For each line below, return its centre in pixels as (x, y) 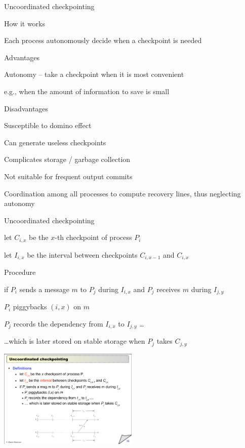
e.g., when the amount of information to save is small (87, 91)
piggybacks (30, 307)
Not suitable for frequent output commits (68, 176)
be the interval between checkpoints (82, 254)
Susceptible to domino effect (48, 125)
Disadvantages (26, 108)
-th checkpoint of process (93, 237)
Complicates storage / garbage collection (67, 159)
